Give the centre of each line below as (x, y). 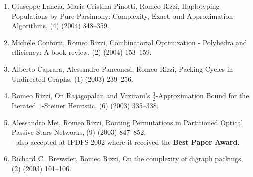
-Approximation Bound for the (202, 95)
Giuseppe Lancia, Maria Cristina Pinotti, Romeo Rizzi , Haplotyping (116, 6)
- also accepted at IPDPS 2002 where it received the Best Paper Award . (126, 141)
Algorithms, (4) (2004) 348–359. (60, 26)
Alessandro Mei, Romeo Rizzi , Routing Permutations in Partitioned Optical (127, 122)
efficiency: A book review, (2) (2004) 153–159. (82, 52)
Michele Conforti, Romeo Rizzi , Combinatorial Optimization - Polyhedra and (129, 42)
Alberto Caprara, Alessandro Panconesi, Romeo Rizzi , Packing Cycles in (122, 69)
